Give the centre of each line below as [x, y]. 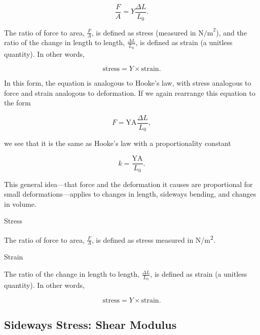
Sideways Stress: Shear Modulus [90, 325]
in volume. [20, 203]
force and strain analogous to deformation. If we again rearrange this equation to [130, 92]
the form [17, 103]
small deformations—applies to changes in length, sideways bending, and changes [130, 194]
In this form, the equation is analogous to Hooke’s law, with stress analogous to [128, 83]
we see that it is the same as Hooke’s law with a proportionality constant [118, 143]
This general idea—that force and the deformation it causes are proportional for [128, 184]
